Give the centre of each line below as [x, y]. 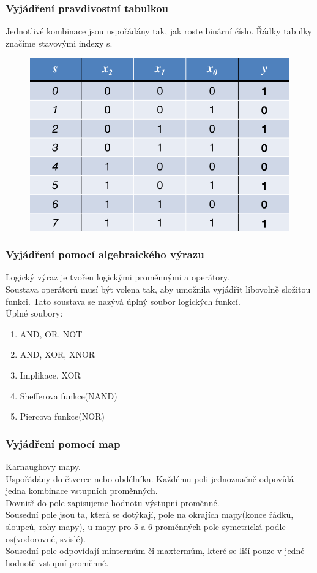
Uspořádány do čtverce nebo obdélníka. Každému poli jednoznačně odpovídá [150, 478]
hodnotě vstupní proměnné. [57, 562]
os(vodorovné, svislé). [46, 538]
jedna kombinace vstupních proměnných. [82, 490]
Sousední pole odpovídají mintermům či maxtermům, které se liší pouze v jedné [155, 551]
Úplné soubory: [34, 313]
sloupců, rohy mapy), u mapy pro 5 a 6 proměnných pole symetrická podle [146, 526]
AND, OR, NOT [51, 333]
